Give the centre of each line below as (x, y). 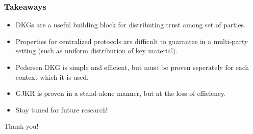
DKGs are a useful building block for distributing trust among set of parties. (131, 25)
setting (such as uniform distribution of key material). (97, 51)
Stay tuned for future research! (62, 109)
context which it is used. (52, 77)
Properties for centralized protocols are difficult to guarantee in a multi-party (132, 41)
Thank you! (21, 126)
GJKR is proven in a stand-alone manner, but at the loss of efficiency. (121, 93)
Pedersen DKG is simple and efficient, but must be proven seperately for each (132, 67)
